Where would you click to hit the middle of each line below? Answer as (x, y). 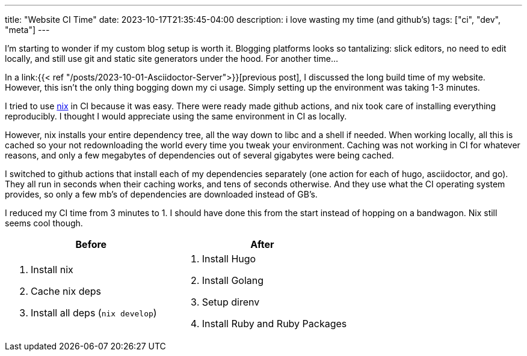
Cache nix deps (66, 291)
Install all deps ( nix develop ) (94, 313)
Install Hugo (229, 259)
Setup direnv (231, 302)
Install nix (52, 270)
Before (91, 244)
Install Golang (233, 280)
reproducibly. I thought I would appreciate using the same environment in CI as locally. (176, 116)
